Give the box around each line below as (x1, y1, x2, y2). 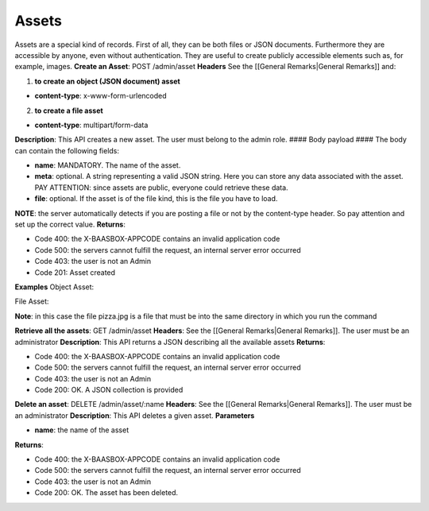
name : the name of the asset (34, 425, 129, 435)
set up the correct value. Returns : (14, 219, 126, 230)
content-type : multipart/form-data (34, 120, 149, 130)
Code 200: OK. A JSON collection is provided (34, 385, 184, 395)
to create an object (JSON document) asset (34, 76, 180, 86)
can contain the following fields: (14, 145, 119, 155)
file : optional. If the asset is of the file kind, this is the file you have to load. (34, 194, 278, 203)
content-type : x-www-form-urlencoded (34, 91, 167, 101)
